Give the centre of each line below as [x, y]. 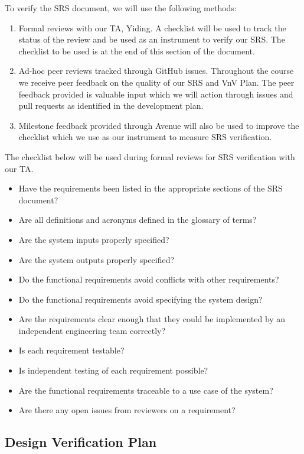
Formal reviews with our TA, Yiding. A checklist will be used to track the [152, 27]
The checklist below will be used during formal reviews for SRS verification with [150, 156]
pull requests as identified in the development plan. [111, 106]
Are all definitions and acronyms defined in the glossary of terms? [138, 220]
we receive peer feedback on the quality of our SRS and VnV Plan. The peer [156, 82]
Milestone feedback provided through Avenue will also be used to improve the [159, 125]
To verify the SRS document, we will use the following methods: [121, 8]
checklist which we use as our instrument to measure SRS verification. [145, 137]
